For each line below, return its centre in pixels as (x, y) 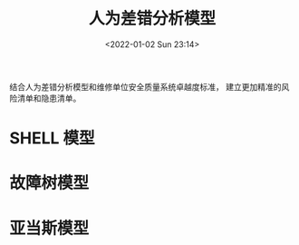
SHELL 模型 (52, 138)
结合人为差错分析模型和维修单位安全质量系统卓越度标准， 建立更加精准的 (145, 86)
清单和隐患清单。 (49, 98)
